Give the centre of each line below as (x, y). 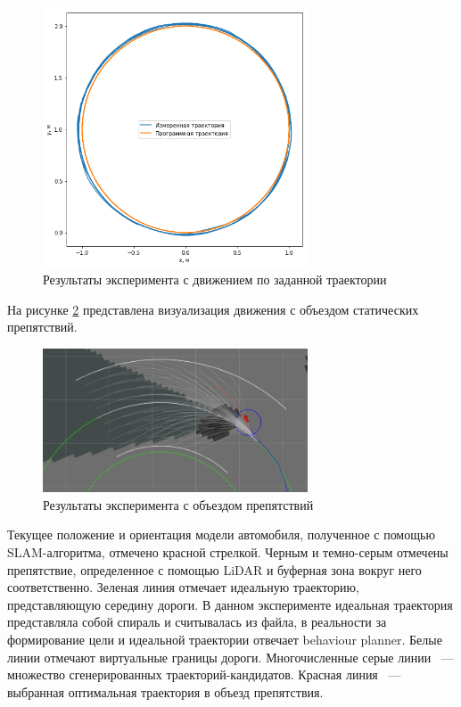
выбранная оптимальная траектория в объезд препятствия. (165, 691)
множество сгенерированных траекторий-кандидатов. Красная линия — (204, 674)
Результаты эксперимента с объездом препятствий (178, 504)
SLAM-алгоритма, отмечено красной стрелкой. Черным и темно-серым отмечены (228, 551)
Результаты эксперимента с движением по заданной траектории (215, 279)
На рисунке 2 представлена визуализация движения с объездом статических (213, 309)
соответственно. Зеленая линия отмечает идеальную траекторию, (183, 587)
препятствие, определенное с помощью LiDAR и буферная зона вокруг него (214, 569)
